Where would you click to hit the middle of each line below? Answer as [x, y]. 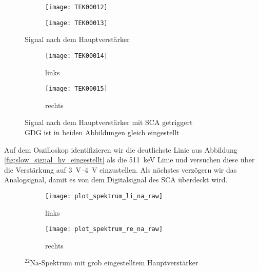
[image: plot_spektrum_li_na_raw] [104, 196]
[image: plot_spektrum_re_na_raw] [104, 229]
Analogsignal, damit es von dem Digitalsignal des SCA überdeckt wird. [116, 180]
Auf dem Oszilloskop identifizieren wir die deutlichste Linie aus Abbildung [121, 149]
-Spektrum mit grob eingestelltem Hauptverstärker [119, 263]
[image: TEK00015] [76, 89]
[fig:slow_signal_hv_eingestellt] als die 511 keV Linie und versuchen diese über [129, 160]
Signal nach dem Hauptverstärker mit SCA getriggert [109, 122]
